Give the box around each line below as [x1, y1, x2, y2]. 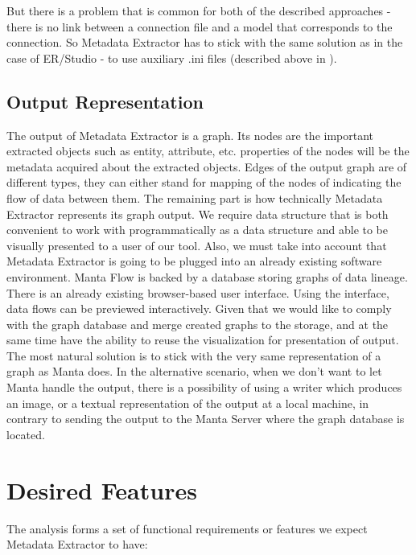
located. [6, 425, 45, 442]
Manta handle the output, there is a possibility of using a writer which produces [6, 379, 402, 396]
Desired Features [6, 473, 197, 506]
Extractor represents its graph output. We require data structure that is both [6, 205, 389, 222]
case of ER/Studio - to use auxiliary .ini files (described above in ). [6, 49, 337, 66]
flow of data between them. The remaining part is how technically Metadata [6, 189, 383, 206]
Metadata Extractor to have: [6, 536, 148, 553]
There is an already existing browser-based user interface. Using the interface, [6, 284, 389, 301]
